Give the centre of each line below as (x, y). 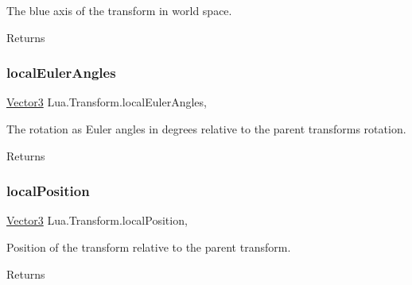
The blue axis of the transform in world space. (119, 10)
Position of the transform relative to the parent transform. (149, 247)
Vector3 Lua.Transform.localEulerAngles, (107, 102)
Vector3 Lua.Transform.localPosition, (97, 220)
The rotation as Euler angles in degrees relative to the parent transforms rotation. (206, 129)
